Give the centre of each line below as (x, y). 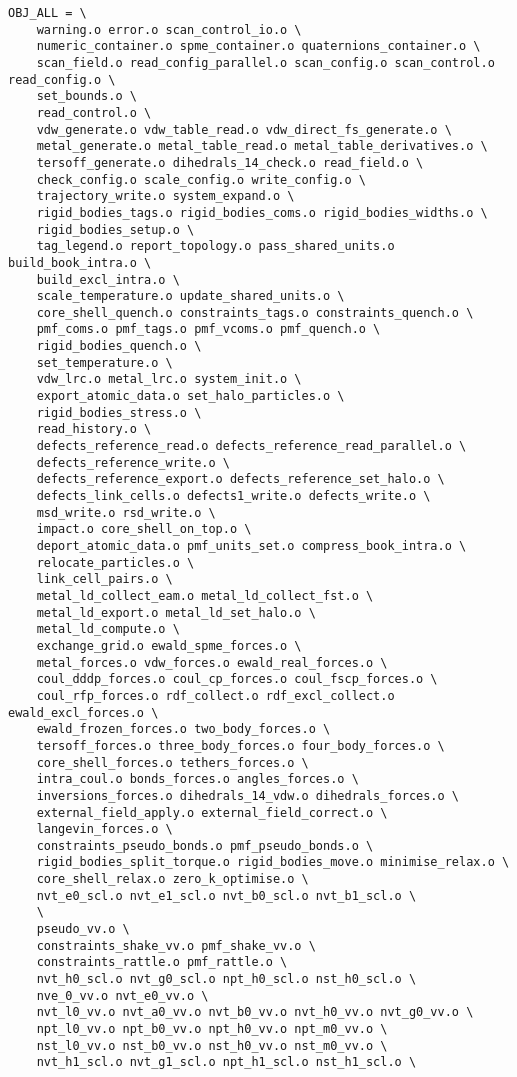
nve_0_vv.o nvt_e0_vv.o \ (122, 995)
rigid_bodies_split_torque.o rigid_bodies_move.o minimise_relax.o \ (273, 862)
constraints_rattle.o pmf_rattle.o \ (162, 962)
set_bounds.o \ (86, 96)
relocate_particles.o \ (115, 562)
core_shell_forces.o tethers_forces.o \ (172, 762)
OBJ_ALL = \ (47, 13)
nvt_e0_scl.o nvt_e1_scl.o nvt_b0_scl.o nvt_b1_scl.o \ (226, 895)
